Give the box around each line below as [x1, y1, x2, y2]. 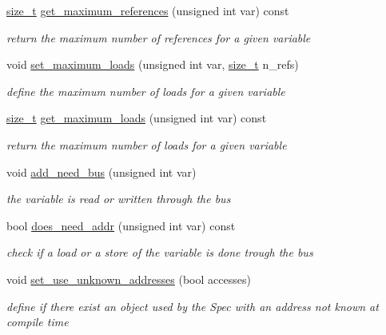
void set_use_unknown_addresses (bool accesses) [6, 270, 251, 287]
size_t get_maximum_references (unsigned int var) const [6, 2, 289, 18]
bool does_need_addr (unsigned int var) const [6, 217, 236, 233]
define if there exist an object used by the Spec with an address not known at [6, 297, 379, 314]
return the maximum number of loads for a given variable [6, 136, 287, 153]
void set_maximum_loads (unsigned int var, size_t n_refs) [6, 56, 299, 73]
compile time [6, 313, 69, 330]
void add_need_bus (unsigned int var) [6, 163, 197, 180]
